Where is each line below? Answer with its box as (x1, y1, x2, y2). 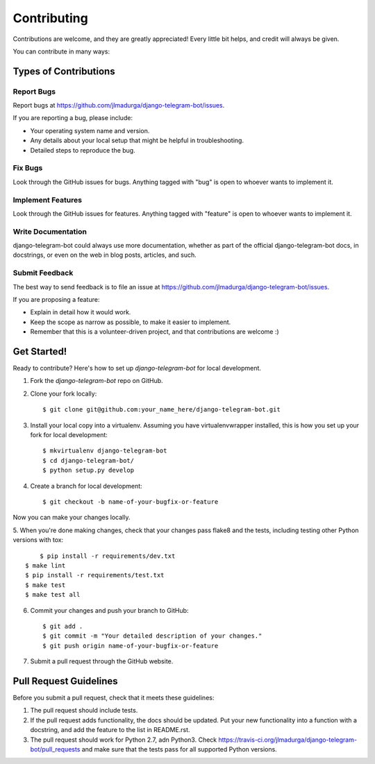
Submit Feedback (12, 268, 74, 278)
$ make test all (25, 591, 81, 599)
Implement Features (12, 195, 83, 205)
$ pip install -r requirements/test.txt (25, 571, 165, 579)
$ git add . (42, 622, 83, 630)
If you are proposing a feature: (12, 296, 100, 303)
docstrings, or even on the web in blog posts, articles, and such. (12, 251, 197, 260)
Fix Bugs (12, 163, 43, 173)
